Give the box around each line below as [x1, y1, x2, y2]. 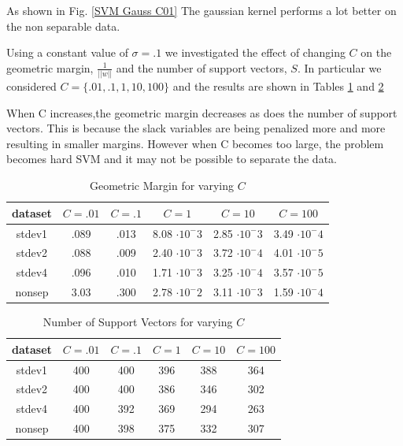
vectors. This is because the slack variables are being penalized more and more [6, 120, 386, 136]
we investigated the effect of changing [165, 44, 346, 61]
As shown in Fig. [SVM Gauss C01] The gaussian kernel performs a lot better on [6, 2, 397, 18]
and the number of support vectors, [116, 59, 287, 76]
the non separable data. [6, 17, 120, 34]
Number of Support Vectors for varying [43, 314, 233, 330]
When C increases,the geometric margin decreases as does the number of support [6, 104, 397, 121]
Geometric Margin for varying [89, 177, 235, 194]
